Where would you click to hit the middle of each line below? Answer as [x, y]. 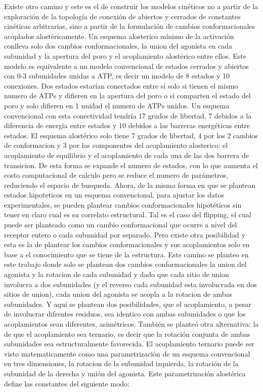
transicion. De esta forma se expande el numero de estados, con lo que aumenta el [131, 165]
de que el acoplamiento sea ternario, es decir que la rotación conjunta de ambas [127, 334]
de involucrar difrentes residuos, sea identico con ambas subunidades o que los [125, 314]
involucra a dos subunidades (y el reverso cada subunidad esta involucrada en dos [130, 284]
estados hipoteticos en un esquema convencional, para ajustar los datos [114, 195]
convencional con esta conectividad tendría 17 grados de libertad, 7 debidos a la [128, 115]
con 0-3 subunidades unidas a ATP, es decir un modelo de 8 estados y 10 [117, 76]
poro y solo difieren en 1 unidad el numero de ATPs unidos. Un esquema [117, 105]
